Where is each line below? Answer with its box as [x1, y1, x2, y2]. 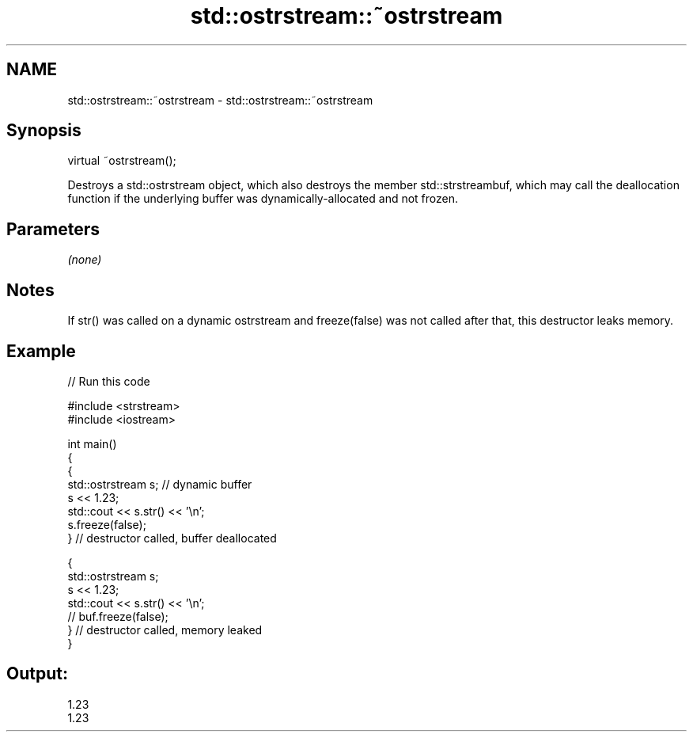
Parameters [6, 219, 100, 239]
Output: [6, 664, 68, 684]
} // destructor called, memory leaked [67, 622, 263, 637]
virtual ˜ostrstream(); [67, 154, 176, 168]
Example [6, 340, 76, 361]
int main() [67, 436, 117, 451]
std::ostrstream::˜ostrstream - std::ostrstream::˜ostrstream [67, 93, 373, 107]
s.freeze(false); [67, 517, 146, 531]
